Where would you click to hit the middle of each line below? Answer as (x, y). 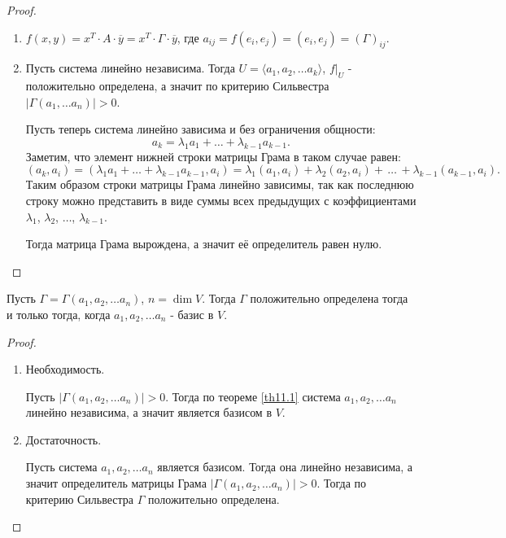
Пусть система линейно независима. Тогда (130, 68)
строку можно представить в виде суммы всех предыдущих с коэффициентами (221, 200)
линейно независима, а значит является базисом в (149, 412)
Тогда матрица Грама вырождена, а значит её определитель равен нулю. (204, 244)
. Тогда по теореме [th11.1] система (253, 396)
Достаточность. (63, 439)
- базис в (192, 314)
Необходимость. (65, 369)
